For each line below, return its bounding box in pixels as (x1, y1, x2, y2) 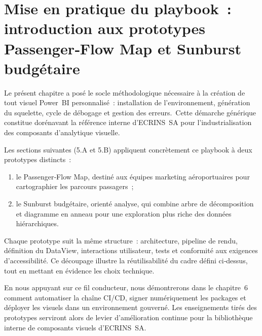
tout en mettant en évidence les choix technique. (4, 265, 155, 276)
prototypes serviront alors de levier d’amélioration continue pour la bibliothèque (4, 312, 253, 322)
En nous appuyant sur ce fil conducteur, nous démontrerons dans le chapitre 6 (4, 282, 248, 293)
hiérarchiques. (16, 218, 59, 229)
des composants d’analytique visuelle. (4, 127, 120, 138)
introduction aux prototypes (4, 18, 205, 39)
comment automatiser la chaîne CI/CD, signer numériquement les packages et (4, 292, 246, 302)
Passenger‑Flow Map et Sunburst (4, 38, 241, 58)
